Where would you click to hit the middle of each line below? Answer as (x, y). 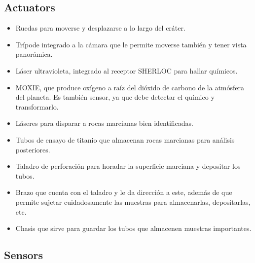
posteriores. (33, 149)
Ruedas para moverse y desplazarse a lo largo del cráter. (100, 28)
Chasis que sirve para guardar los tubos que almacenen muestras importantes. (133, 228)
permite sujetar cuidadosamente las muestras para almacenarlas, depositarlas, (133, 202)
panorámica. (34, 54)
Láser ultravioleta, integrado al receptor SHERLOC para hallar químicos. (127, 70)
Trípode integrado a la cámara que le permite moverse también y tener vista (131, 44)
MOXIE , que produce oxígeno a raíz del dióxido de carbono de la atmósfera (130, 87)
